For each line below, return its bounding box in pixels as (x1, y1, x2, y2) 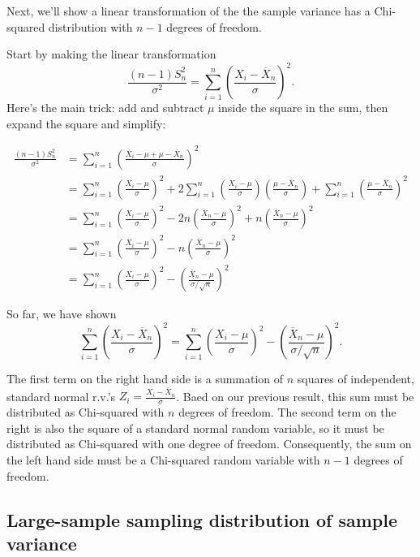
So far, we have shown (6, 305, 117, 322)
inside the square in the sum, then (218, 99, 388, 116)
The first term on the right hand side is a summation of (6, 370, 284, 387)
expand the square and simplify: (6, 114, 166, 132)
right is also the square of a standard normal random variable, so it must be (6, 419, 384, 436)
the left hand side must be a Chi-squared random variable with (6, 451, 320, 468)
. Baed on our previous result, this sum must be (176, 387, 414, 404)
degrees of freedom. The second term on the (178, 404, 396, 421)
